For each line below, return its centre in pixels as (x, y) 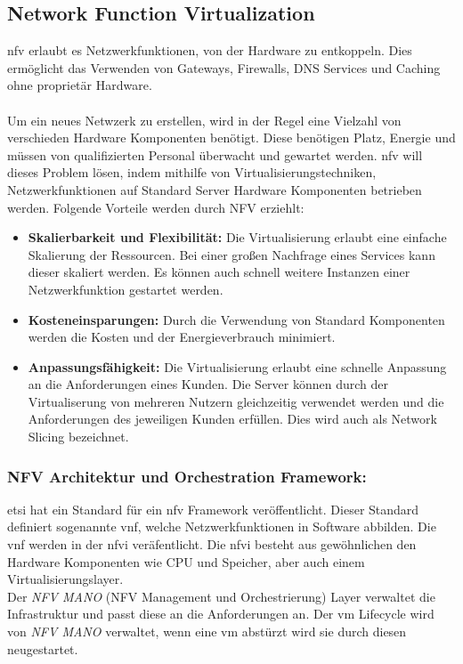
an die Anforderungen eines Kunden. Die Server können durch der (208, 384)
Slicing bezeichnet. (78, 437)
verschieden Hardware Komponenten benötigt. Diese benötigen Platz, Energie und (231, 138)
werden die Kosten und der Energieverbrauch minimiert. (182, 337)
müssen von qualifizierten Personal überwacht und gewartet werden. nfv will (215, 154)
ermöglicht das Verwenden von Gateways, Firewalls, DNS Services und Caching (224, 67)
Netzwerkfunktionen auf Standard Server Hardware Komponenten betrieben (215, 189)
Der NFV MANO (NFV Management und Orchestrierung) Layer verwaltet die (221, 596)
